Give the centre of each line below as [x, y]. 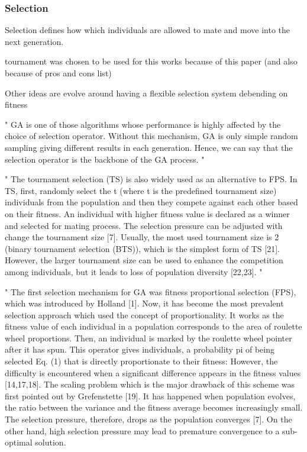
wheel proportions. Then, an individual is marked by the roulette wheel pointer [148, 338]
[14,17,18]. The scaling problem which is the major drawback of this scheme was [150, 384]
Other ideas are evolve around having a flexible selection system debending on [146, 93]
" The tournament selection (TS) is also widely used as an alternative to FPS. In [151, 179]
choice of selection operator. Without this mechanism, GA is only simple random [151, 136]
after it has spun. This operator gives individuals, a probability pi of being [140, 349]
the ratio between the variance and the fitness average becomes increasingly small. [154, 407]
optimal [19, 442]
